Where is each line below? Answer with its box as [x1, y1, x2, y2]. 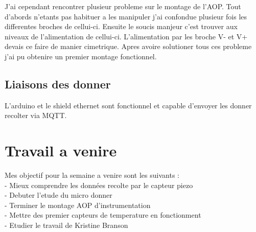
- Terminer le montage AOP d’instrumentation [5, 199, 151, 210]
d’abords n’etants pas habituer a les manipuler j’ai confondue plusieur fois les [5, 11, 247, 21]
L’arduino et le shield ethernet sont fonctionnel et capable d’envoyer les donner [5, 100, 252, 110]
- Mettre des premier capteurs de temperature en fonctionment [5, 210, 201, 220]
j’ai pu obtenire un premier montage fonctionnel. [5, 51, 157, 61]
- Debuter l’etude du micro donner [5, 190, 112, 200]
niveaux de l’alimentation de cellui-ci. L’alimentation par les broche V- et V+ [5, 31, 248, 41]
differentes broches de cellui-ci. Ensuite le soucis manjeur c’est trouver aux [5, 21, 238, 32]
